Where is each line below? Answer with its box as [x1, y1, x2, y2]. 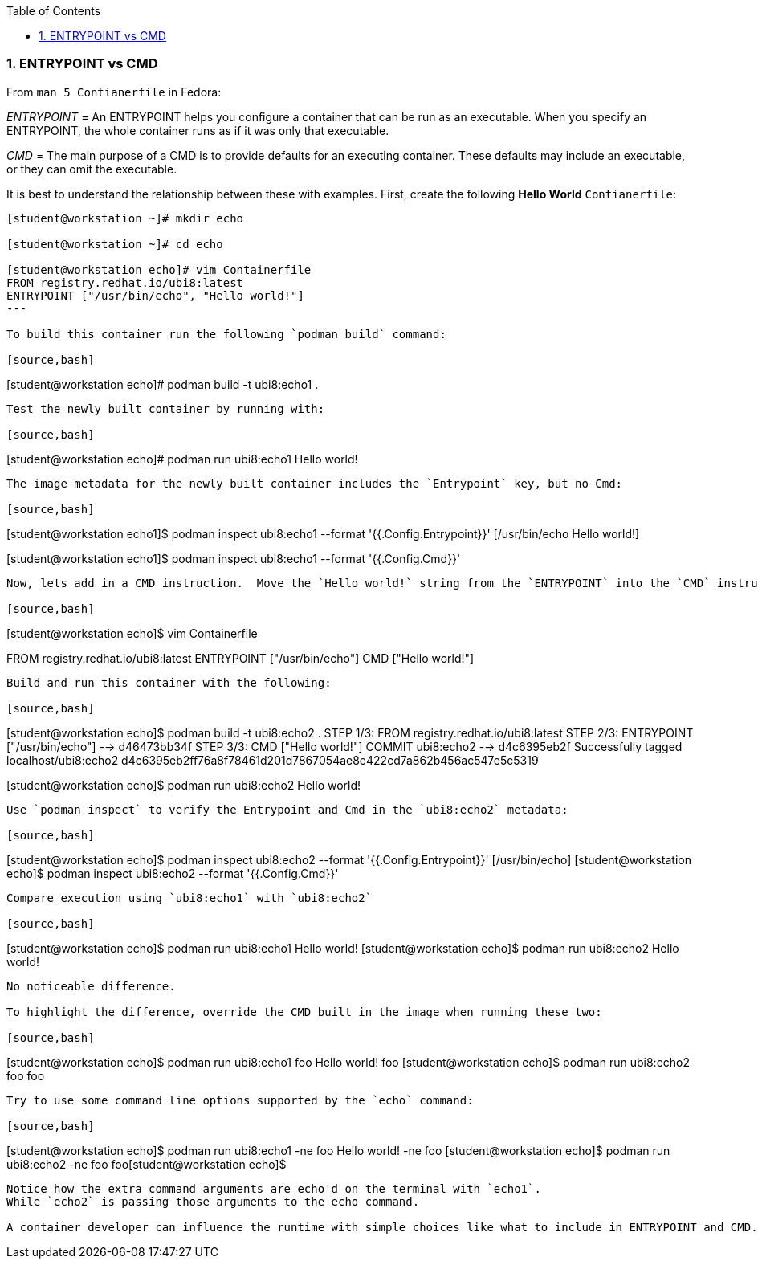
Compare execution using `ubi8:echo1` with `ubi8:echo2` [6, 891, 373, 904]
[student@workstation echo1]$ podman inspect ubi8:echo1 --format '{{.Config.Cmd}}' [6, 551, 461, 565]
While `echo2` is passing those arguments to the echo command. [6, 1194, 420, 1208]
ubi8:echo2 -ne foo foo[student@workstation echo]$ [6, 1157, 287, 1171]
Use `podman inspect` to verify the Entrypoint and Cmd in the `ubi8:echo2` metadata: [6, 802, 568, 816]
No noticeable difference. [6, 979, 176, 993]
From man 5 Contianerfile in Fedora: [6, 84, 222, 99]
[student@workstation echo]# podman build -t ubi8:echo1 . [6, 377, 319, 391]
